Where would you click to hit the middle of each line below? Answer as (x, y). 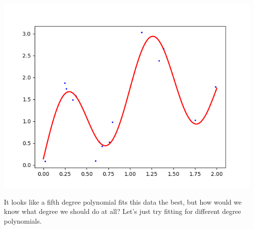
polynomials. (23, 220)
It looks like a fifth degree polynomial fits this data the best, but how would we (123, 201)
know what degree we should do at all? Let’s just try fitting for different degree (123, 211)
